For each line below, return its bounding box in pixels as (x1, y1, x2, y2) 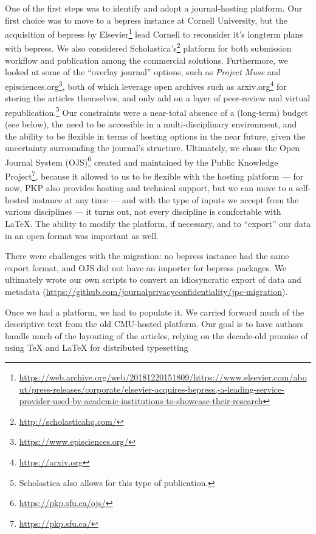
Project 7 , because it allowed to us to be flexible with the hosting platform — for (5, 168, 304, 182)
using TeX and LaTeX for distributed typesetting (5, 341, 188, 354)
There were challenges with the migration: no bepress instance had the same (5, 249, 289, 262)
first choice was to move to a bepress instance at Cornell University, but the (5, 13, 287, 26)
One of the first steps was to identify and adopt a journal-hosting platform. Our (5, 2, 303, 14)
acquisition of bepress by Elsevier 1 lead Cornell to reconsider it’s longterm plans (5, 26, 303, 40)
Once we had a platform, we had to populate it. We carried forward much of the (5, 305, 304, 318)
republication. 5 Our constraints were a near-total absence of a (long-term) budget (5, 104, 309, 118)
